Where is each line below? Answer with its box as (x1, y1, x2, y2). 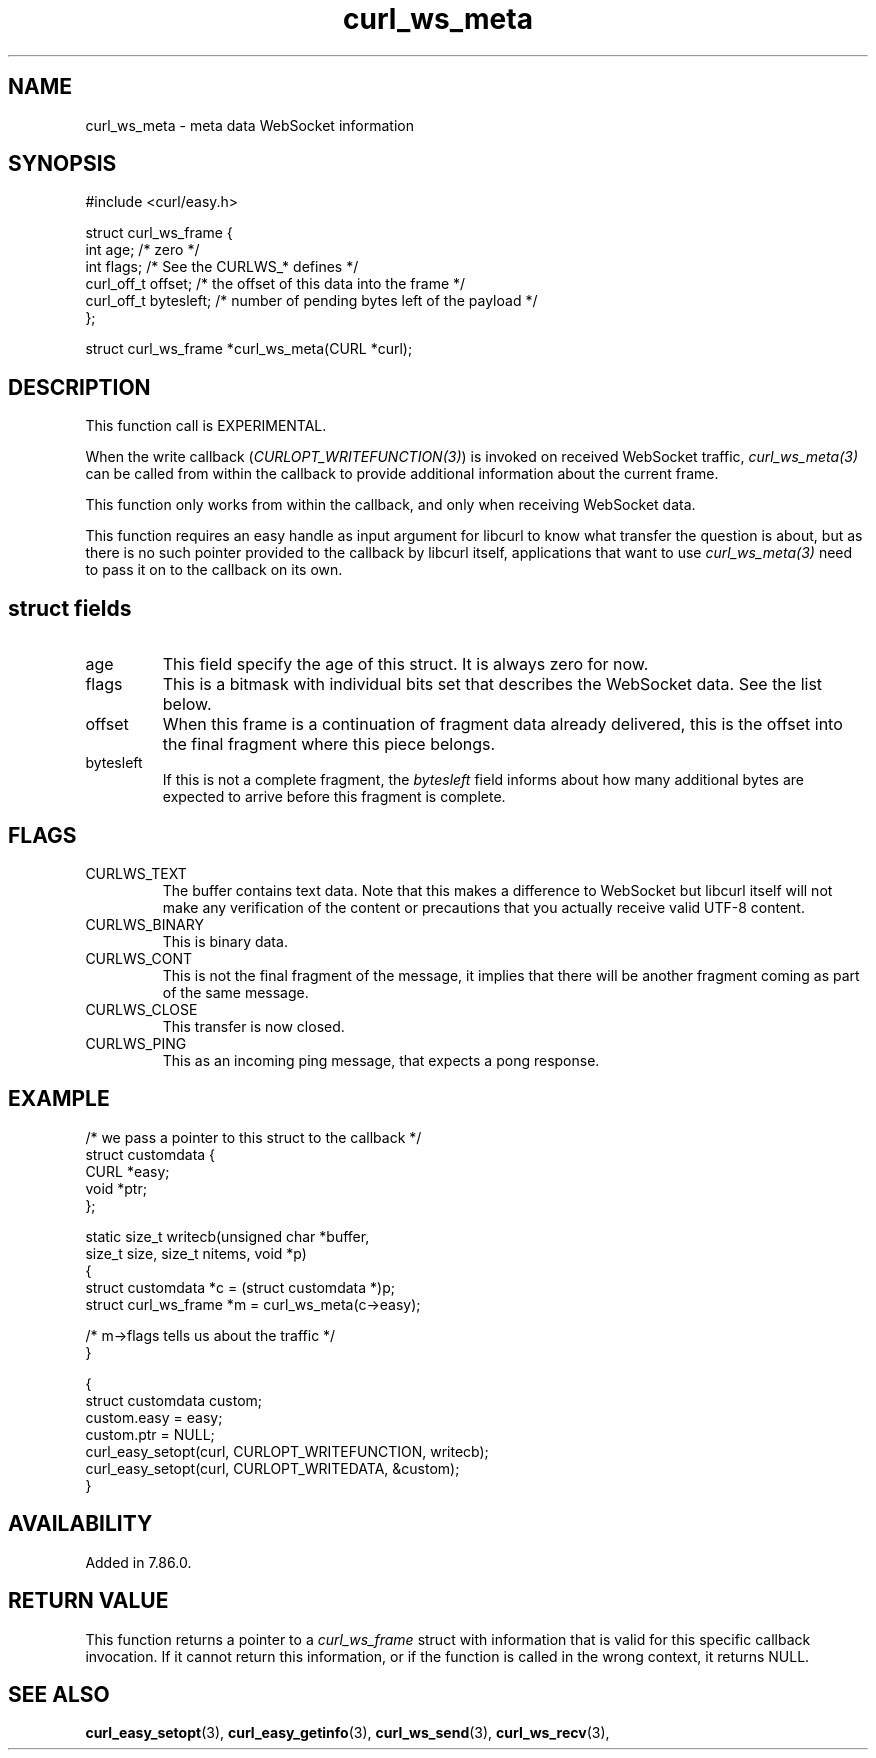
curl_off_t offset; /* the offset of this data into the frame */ (85, 275, 466, 293)
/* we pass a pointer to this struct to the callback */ (85, 1128, 422, 1146)
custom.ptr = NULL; (85, 1425, 215, 1443)
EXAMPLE (8, 1086, 110, 1112)
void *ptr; (85, 1179, 147, 1197)
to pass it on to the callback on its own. (85, 561, 343, 579)
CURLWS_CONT (85, 949, 193, 967)
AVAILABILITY (8, 1511, 153, 1537)
